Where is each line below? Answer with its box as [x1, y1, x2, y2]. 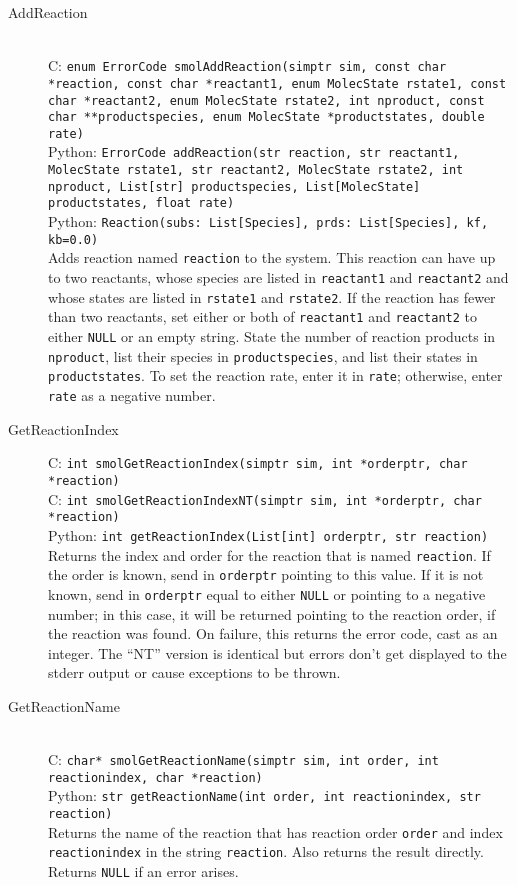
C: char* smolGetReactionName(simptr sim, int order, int [48, 749, 439, 770]
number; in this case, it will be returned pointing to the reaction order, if [48, 603, 496, 624]
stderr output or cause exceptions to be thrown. [48, 662, 341, 683]
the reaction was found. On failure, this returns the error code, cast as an [48, 623, 498, 644]
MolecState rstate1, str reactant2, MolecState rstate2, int [48, 163, 464, 178]
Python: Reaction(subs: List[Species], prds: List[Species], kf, [48, 211, 489, 232]
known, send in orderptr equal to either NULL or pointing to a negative [48, 583, 486, 604]
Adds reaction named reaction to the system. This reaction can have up [48, 247, 496, 268]
